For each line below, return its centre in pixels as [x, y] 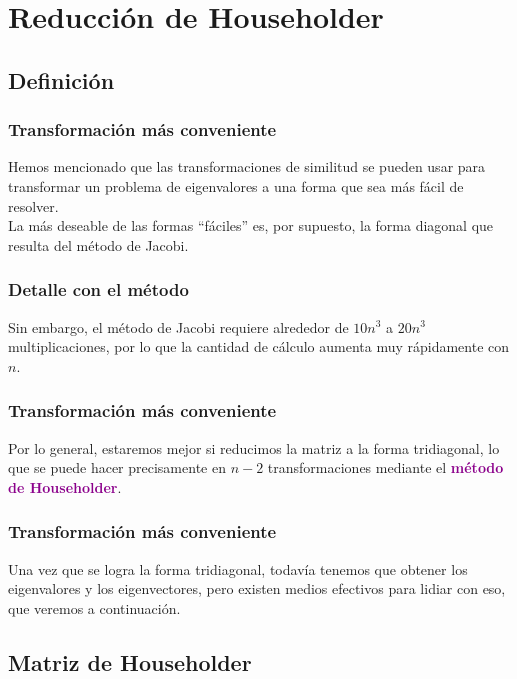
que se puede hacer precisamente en [117, 467]
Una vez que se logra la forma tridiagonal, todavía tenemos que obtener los [238, 568]
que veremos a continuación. [94, 607]
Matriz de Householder [130, 661]
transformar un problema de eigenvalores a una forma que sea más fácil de [236, 185]
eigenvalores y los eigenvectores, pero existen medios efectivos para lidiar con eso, [257, 588]
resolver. [33, 205]
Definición [61, 79]
